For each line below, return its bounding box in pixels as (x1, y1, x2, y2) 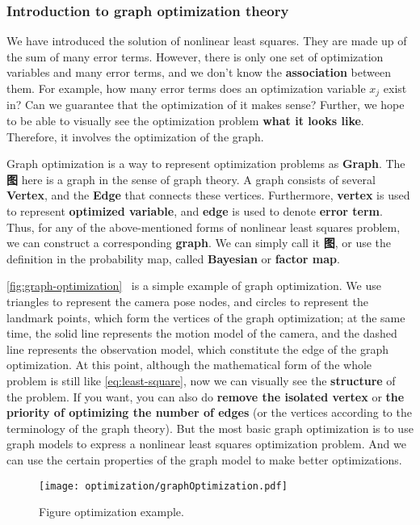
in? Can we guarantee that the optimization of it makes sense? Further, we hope (6, 96, 405, 113)
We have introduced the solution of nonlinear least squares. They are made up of (6, 32, 407, 49)
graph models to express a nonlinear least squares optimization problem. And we (6, 435, 406, 452)
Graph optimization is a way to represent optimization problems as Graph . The (6, 155, 405, 172)
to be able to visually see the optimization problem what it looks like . (6, 112, 364, 129)
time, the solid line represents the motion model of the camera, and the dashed (6, 325, 397, 342)
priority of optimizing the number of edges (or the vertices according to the (6, 404, 412, 421)
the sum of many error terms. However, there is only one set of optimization (6, 48, 384, 65)
